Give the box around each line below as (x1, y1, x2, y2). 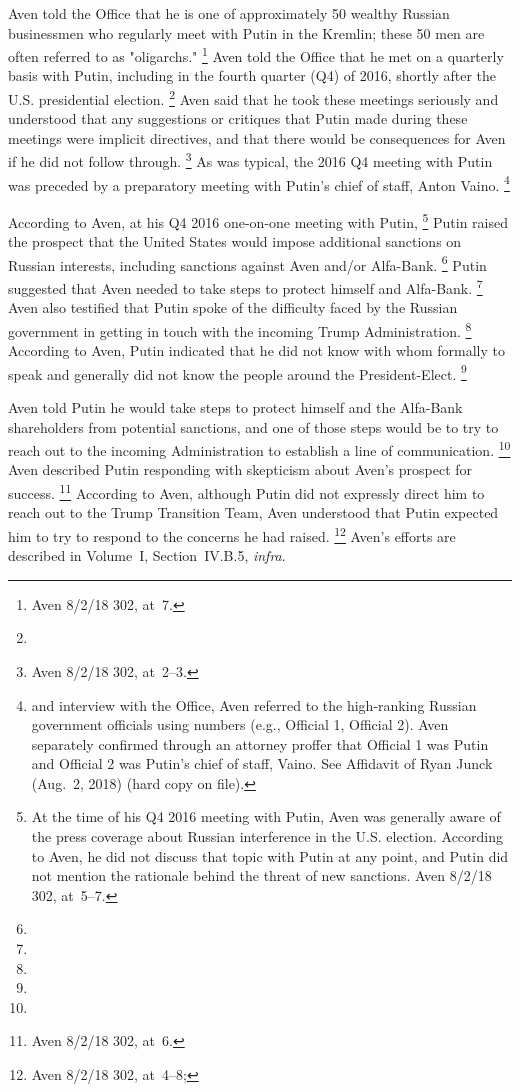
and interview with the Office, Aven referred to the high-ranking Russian (31, 694, 477, 715)
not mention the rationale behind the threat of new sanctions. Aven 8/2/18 (31, 865, 492, 886)
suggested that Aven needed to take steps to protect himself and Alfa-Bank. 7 (8, 275, 483, 298)
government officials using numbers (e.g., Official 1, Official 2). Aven (31, 714, 449, 735)
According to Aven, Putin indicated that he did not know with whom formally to (8, 340, 505, 361)
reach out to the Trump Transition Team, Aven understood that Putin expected (8, 502, 499, 523)
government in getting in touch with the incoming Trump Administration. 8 (8, 317, 472, 341)
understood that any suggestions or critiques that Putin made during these (8, 108, 468, 129)
